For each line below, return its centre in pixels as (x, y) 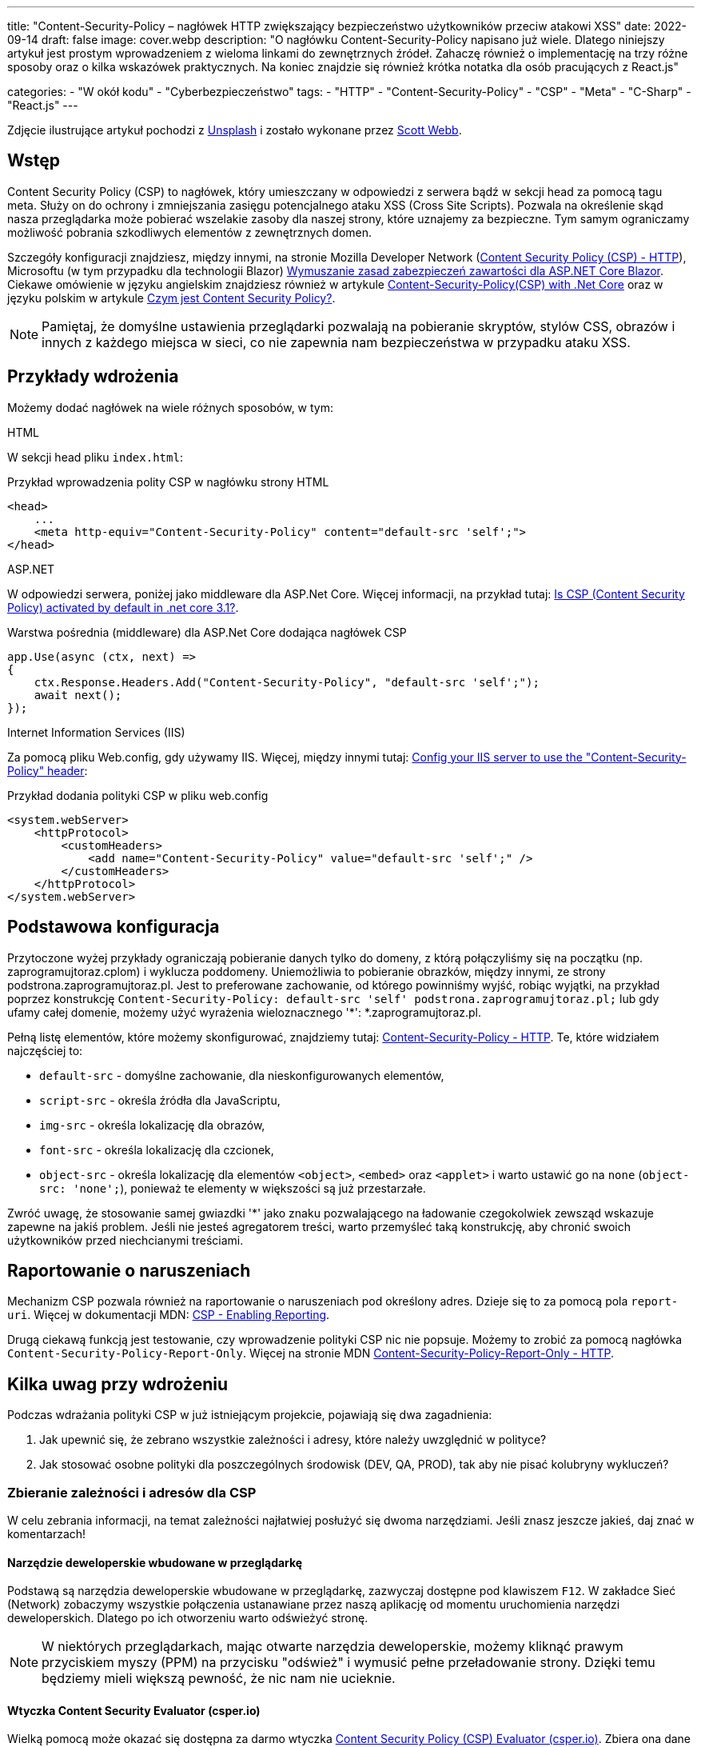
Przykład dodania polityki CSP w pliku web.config (138, 795)
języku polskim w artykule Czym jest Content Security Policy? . (171, 298)
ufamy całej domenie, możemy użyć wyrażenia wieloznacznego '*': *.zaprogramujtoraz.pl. (245, 1012)
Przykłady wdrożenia (93, 377)
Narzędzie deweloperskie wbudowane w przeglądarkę (155, 1562)
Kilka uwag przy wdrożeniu (117, 1384)
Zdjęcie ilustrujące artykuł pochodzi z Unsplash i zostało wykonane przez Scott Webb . (235, 130)
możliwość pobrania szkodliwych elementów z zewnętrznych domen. (190, 232)
